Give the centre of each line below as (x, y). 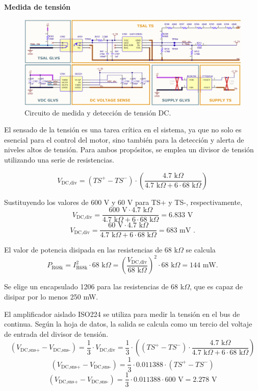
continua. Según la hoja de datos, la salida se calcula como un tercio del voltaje (128, 324)
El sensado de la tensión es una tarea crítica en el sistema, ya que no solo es (123, 130)
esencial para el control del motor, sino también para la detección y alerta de (124, 139)
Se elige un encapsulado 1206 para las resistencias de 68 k (94, 286)
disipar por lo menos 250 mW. (51, 297)
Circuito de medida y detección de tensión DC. (98, 112)
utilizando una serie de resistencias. (59, 160)
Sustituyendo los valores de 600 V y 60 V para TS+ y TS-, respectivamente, (123, 202)
